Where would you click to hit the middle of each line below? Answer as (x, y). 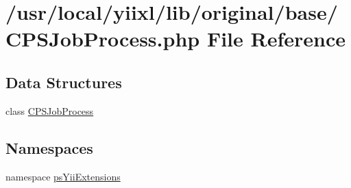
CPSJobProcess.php (103, 39)
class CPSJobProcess (50, 110)
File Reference (276, 39)
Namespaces (49, 147)
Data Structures (64, 82)
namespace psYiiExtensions (63, 176)
